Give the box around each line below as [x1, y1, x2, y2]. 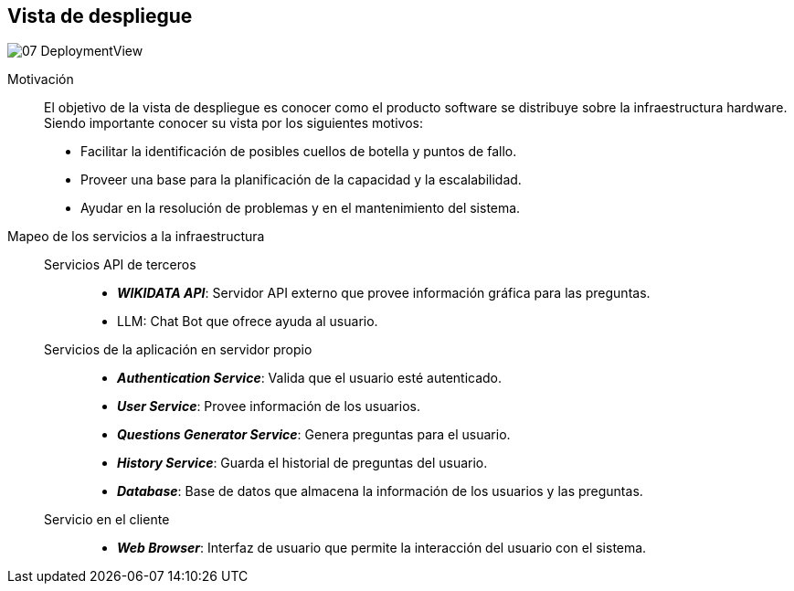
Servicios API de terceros [44, 257, 196, 273]
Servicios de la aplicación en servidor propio [44, 342, 312, 358]
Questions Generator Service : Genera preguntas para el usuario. [117, 427, 511, 443]
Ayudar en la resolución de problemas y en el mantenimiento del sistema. [80, 200, 521, 216]
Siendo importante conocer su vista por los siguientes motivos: [44, 115, 424, 132]
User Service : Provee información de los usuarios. [117, 398, 420, 415]
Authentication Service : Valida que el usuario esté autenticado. [117, 370, 503, 386]
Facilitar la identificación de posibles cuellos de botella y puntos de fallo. [80, 143, 517, 160]
